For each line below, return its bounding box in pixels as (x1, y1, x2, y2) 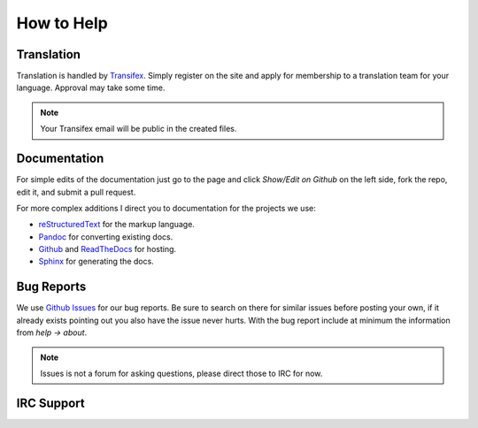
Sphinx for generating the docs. (38, 256, 154, 267)
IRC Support (16, 395, 86, 410)
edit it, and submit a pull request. (16, 187, 136, 197)
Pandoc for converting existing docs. (38, 231, 173, 242)
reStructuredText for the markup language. (38, 219, 195, 230)
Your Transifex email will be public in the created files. (40, 124, 237, 134)
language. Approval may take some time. (16, 82, 166, 93)
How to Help (16, 13, 108, 33)
